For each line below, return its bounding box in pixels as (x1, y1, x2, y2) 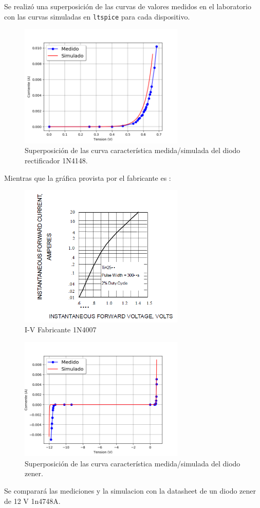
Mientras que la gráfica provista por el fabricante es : (4, 172, 171, 183)
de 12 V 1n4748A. (4, 495, 61, 506)
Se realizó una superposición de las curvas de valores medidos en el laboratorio (4, 1, 251, 11)
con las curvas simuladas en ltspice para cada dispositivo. (4, 11, 190, 22)
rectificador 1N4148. (25, 155, 88, 166)
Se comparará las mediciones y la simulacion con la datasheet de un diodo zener (4, 485, 256, 496)
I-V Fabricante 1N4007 (25, 324, 97, 335)
